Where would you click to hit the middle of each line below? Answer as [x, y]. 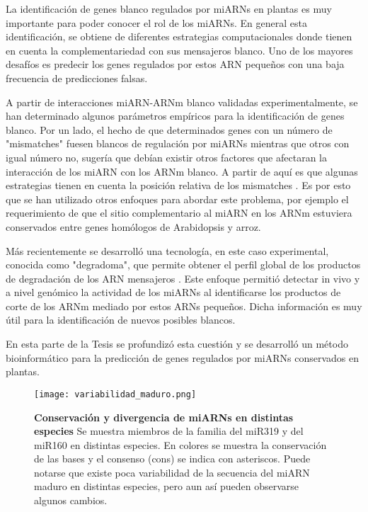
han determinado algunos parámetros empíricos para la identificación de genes [175, 116]
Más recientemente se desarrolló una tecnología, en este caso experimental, [167, 250]
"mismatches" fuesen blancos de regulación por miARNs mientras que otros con [178, 143]
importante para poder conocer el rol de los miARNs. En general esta [156, 22]
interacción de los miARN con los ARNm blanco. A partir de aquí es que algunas [182, 171]
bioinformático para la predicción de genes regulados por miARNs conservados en [182, 357]
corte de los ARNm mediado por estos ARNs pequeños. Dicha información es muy [184, 306]
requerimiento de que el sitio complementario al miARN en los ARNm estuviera [179, 213]
